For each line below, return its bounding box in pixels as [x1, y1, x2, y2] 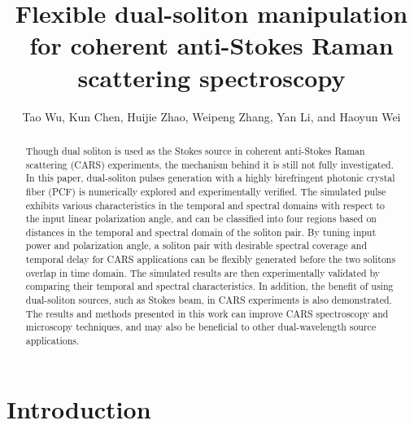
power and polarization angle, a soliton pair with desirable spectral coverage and [25, 239, 368, 252]
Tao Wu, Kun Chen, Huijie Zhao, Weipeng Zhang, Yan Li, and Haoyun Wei [22, 107, 401, 125]
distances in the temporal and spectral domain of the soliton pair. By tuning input [25, 225, 377, 239]
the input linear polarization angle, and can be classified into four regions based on [25, 212, 377, 226]
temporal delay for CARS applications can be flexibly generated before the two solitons [25, 252, 396, 266]
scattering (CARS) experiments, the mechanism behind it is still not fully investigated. [25, 157, 394, 171]
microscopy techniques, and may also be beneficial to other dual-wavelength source [25, 320, 377, 334]
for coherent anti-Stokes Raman [29, 28, 394, 62]
